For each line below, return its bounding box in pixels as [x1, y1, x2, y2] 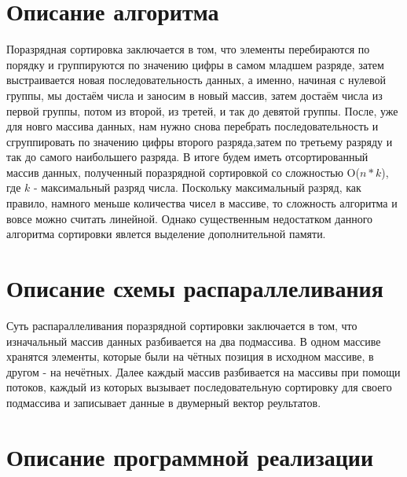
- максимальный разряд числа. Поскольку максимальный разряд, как [34, 179, 361, 196]
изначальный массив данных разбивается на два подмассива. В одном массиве [6, 332, 381, 349]
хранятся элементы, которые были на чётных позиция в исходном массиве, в [6, 348, 374, 365]
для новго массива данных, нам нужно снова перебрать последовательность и [6, 118, 379, 134]
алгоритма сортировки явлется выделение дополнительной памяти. [6, 226, 326, 242]
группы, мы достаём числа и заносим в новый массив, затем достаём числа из [6, 86, 383, 103]
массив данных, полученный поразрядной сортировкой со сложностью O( [6, 163, 360, 180]
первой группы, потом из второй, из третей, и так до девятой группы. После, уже [6, 102, 398, 119]
